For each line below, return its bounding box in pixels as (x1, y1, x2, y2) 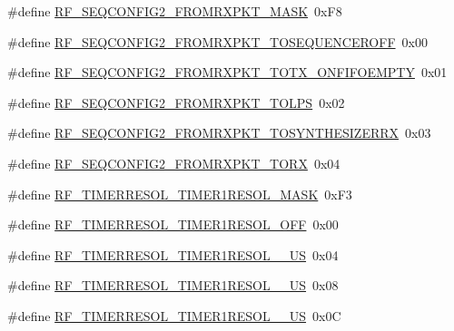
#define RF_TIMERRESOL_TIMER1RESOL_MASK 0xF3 (7, 184, 352, 203)
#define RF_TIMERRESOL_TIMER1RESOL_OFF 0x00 (7, 215, 339, 234)
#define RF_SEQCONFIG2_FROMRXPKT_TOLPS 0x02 (7, 92, 345, 112)
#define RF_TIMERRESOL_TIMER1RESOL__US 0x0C (7, 306, 341, 325)
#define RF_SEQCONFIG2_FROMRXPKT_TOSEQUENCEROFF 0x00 (7, 32, 428, 51)
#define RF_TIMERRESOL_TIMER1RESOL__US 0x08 (7, 276, 339, 295)
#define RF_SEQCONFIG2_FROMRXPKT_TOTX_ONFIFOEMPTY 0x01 (7, 63, 448, 82)
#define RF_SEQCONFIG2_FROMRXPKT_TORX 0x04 (7, 153, 340, 172)
